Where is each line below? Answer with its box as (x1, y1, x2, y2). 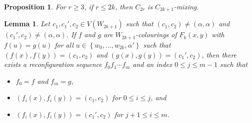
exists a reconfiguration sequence (4, 59, 102, 69)
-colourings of (135, 29, 177, 40)
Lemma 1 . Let (4, 18, 50, 29)
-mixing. (174, 1, 199, 11)
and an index (132, 59, 172, 69)
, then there (201, 49, 237, 60)
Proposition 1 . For (4, 1, 66, 11)
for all (55, 39, 73, 50)
